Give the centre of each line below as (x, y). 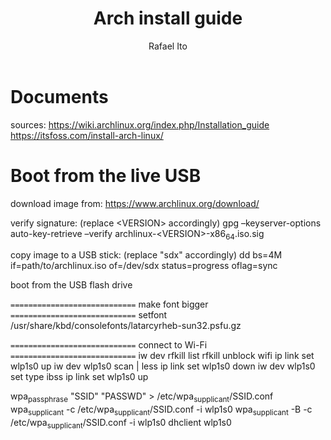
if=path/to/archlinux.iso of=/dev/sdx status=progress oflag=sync (144, 266)
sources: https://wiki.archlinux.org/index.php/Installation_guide (140, 124)
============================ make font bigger (109, 304)
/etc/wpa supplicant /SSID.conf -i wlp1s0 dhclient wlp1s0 (121, 424)
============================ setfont (89, 315)
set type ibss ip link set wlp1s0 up (79, 377)
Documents (59, 96)
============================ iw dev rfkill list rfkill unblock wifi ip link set (162, 356)
